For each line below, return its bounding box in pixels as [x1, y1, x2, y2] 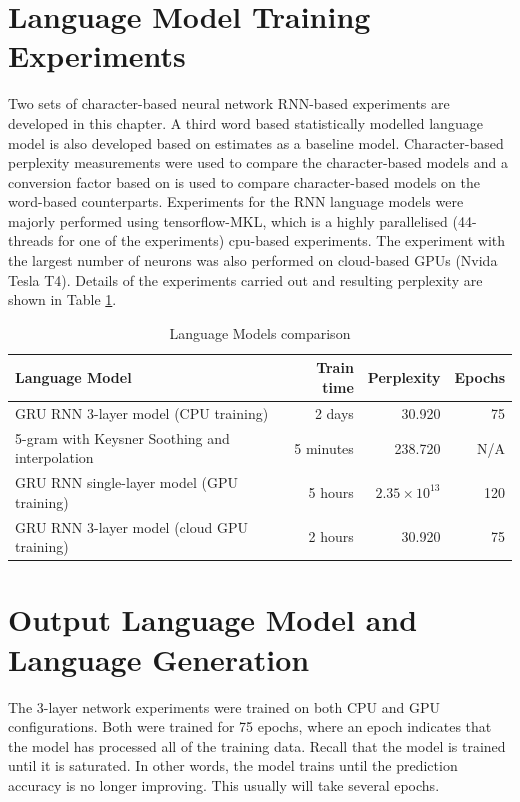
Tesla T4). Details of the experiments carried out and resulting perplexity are [8, 269, 483, 290]
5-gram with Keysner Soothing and [15, 427, 230, 448]
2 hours [308, 526, 354, 547]
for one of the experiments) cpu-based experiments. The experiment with [57, 230, 506, 251]
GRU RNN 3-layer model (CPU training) [15, 402, 269, 423]
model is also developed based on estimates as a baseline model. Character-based [8, 132, 504, 153]
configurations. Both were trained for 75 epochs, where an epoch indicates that [8, 716, 492, 737]
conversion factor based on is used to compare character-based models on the [8, 171, 480, 192]
